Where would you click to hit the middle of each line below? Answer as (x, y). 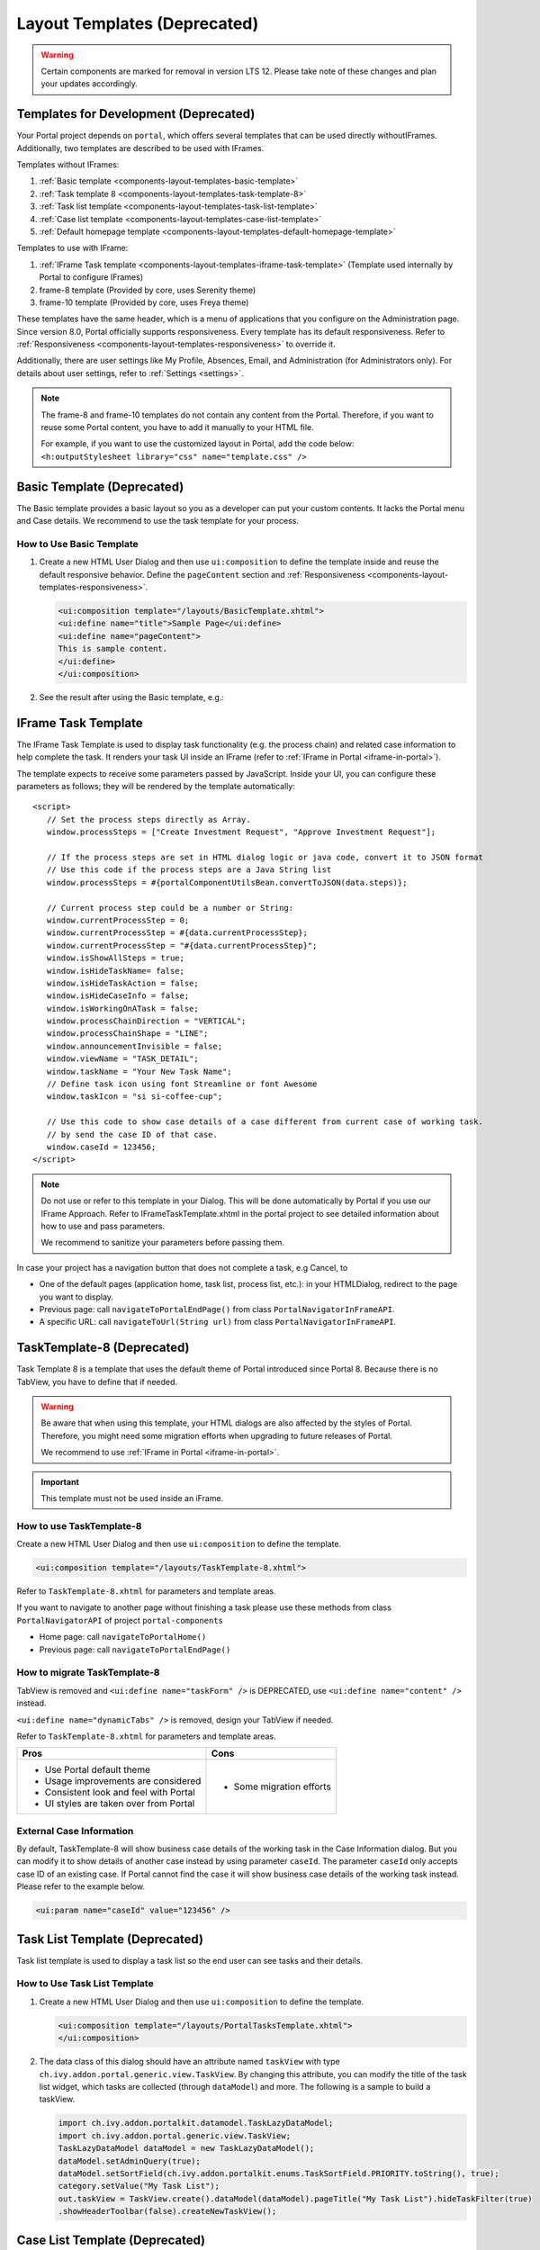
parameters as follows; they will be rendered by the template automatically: (156, 787)
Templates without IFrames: (68, 165)
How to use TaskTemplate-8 (79, 1525)
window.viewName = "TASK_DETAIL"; (123, 1059)
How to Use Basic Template (77, 544)
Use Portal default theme (98, 1770)
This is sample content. (113, 649)
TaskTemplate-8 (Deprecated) (103, 1348)
